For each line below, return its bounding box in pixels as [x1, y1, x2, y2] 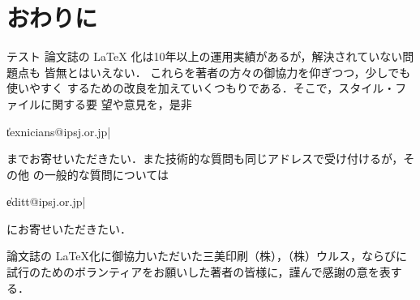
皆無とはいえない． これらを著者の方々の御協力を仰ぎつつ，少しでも [44, 63, 411, 80]
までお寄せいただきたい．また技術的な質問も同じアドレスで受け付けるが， [6, 150, 404, 167]
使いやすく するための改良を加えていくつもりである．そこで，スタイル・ [6, 79, 396, 96]
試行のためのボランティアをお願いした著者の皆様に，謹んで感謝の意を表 [6, 264, 391, 281]
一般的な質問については [44, 165, 169, 182]
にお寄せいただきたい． [6, 220, 131, 237]
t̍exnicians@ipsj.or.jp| [6, 122, 111, 139]
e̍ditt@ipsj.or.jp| [6, 193, 86, 210]
